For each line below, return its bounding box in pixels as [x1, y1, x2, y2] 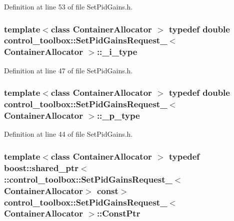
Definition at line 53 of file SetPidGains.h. [4, 1, 133, 11]
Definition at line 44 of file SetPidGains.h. [4, 129, 133, 139]
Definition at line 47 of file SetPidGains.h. [4, 65, 133, 75]
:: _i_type [96, 45, 137, 58]
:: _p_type [96, 109, 140, 122]
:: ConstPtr [96, 207, 140, 220]
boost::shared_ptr [4, 161, 79, 174]
